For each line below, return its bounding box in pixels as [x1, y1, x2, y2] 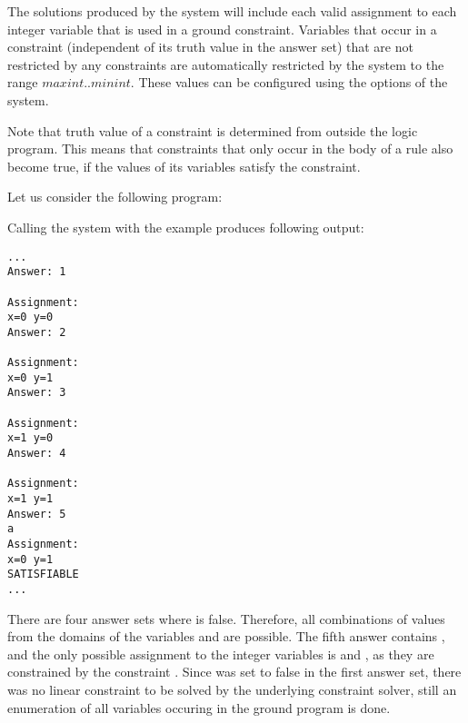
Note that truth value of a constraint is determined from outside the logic [7, 121, 418, 140]
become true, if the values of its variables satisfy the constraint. [7, 156, 361, 175]
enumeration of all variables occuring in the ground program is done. [7, 698, 391, 717]
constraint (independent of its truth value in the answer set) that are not [7, 37, 413, 56]
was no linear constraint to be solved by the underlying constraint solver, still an [7, 680, 457, 698]
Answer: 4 [7, 447, 66, 461]
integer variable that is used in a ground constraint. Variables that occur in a [7, 19, 437, 38]
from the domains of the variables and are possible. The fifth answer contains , [7, 627, 445, 646]
